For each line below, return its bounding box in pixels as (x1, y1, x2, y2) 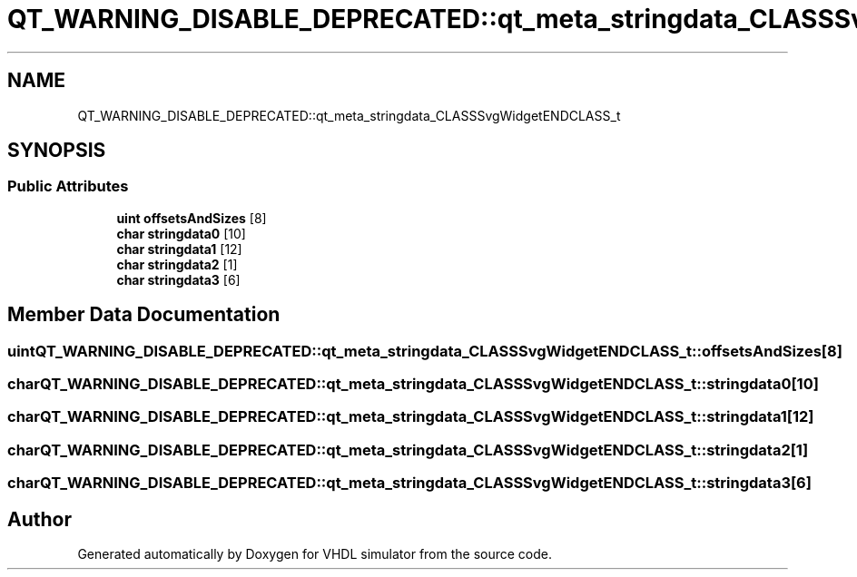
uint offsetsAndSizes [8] (116, 210, 267, 226)
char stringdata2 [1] (116, 256, 238, 272)
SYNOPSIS (7, 139, 106, 162)
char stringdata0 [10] (116, 225, 246, 241)
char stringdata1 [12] (116, 240, 242, 257)
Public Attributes (7, 177, 129, 196)
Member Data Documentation (7, 303, 281, 327)
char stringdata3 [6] (116, 271, 241, 288)
